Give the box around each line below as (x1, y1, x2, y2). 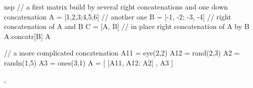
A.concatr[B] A (4, 30, 51, 41)
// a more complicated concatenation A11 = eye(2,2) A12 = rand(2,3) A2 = (4, 47, 240, 58)
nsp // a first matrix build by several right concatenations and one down (4, 1, 228, 11)
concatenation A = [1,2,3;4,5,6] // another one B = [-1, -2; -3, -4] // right (4, 11, 231, 21)
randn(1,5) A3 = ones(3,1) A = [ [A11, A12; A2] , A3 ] (4, 57, 173, 67)
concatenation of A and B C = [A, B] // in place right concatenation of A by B (4, 21, 249, 31)
